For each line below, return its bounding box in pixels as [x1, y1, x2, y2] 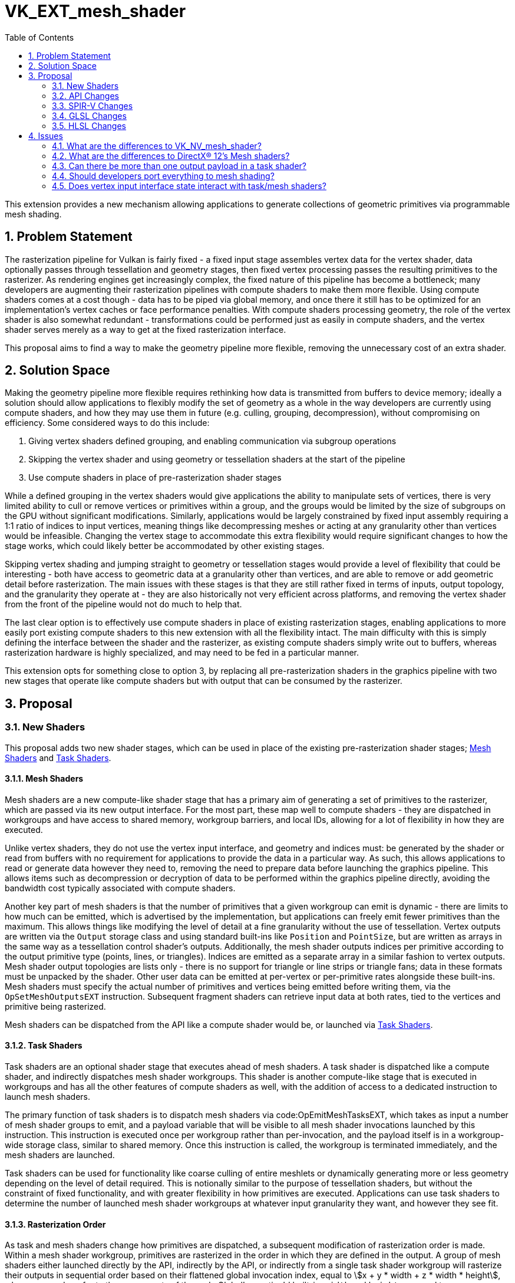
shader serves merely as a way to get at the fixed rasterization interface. [5, 324, 286, 335]
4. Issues [28, 130, 63, 141]
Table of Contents [5, 32, 74, 42]
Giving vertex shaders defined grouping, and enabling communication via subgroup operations [28, 436, 397, 447]
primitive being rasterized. [5, 1001, 106, 1011]
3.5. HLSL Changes [52, 120, 126, 131]
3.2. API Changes [52, 90, 119, 101]
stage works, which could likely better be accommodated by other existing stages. [5, 541, 325, 551]
